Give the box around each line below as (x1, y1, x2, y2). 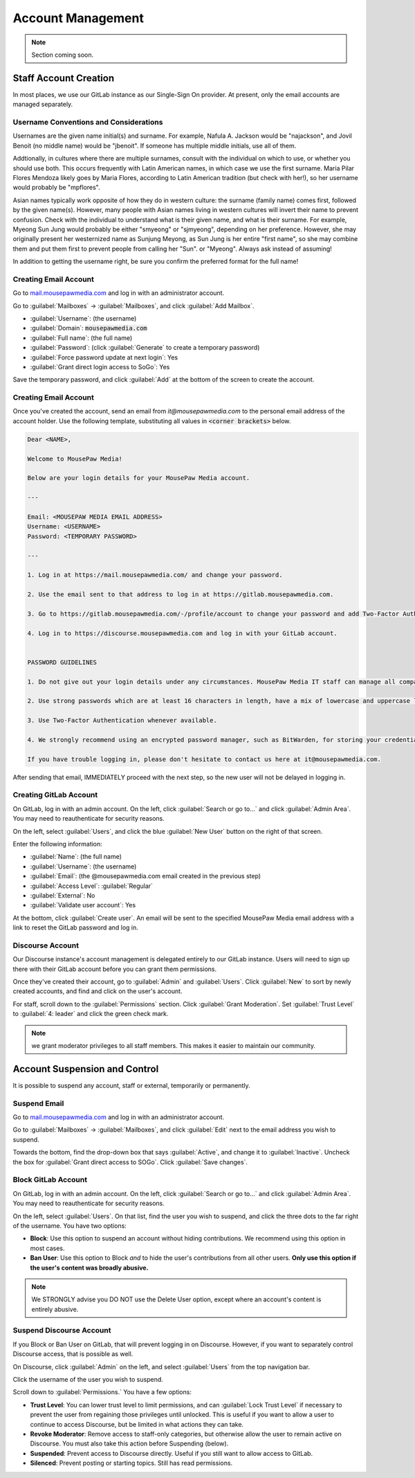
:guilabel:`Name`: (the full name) (30, 853, 122, 861)
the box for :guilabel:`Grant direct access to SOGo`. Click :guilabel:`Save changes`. (12, 1157, 248, 1166)
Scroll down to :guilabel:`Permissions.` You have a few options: (12, 1388, 192, 1396)
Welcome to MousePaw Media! (27, 454, 122, 463)
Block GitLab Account (12, 1175, 88, 1184)
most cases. (30, 1244, 65, 1252)
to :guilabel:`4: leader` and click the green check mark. (12, 1010, 169, 1018)
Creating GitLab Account (12, 790, 98, 800)
